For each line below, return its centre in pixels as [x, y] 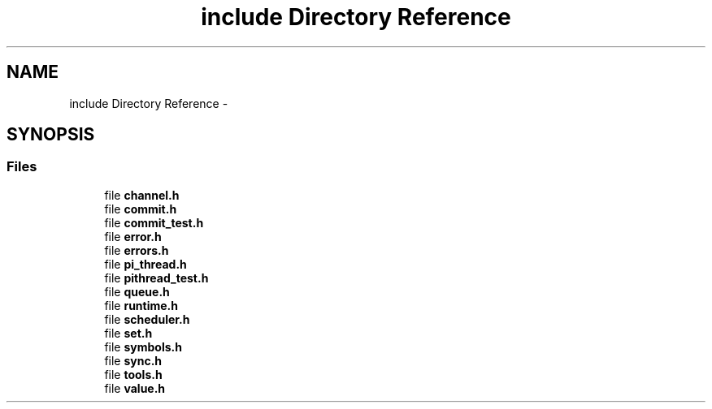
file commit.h [141, 209]
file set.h [128, 333]
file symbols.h [143, 347]
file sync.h [133, 360]
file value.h [135, 388]
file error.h [133, 236]
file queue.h [137, 291]
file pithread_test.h [156, 278]
